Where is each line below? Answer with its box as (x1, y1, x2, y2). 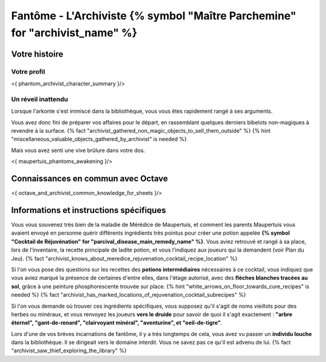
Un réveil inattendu (11, 95, 68, 103)
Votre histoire (11, 49, 63, 59)
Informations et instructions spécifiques (11, 205, 166, 215)
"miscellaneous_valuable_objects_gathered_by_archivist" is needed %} (11, 136, 187, 143)
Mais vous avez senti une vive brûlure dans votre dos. (11, 147, 145, 154)
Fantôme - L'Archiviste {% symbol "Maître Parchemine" (11, 9, 296, 22)
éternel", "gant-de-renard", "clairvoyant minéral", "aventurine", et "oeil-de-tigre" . (11, 319, 223, 326)
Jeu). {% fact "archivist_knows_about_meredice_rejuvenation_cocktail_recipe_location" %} (11, 255, 238, 262)
